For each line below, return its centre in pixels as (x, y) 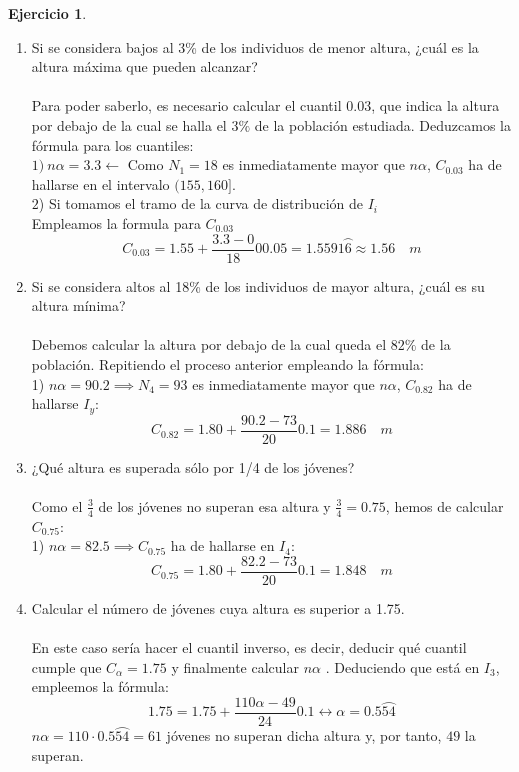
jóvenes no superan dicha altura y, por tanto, (304, 735)
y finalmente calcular (235, 666)
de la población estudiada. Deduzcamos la (382, 124)
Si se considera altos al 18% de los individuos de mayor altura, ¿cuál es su (258, 285)
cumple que (66, 666)
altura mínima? (78, 305)
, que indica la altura (435, 105)
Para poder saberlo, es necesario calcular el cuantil (186, 105)
